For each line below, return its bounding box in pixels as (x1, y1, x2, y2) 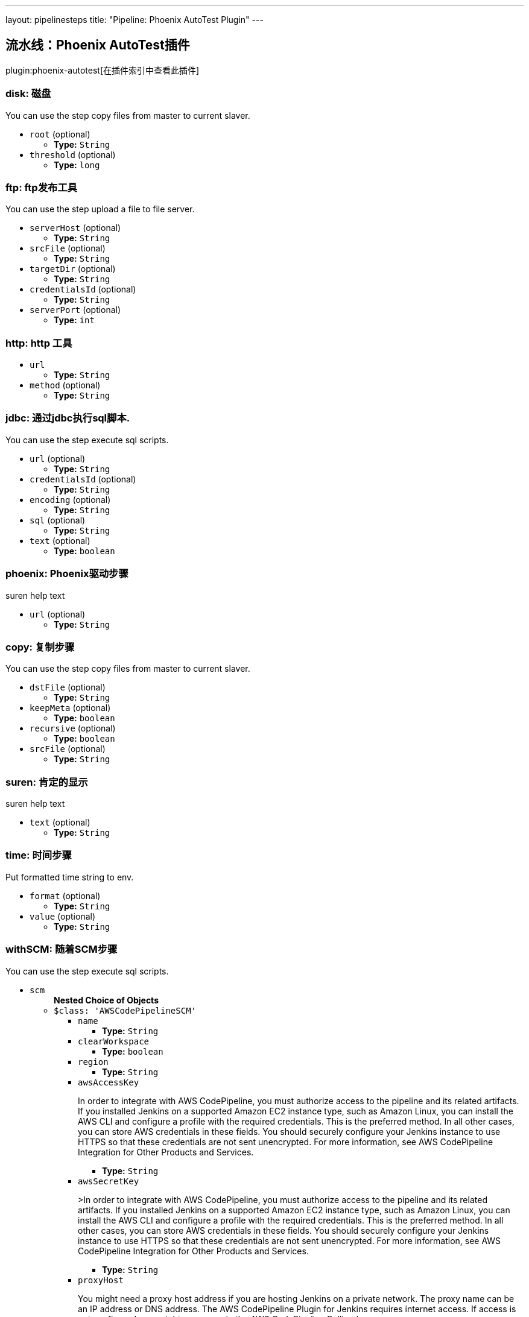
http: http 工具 (5, 336, 72, 349)
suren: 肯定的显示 (5, 775, 88, 788)
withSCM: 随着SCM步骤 (5, 943, 118, 956)
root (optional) (30, 128, 90, 139)
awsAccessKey (78, 1077, 139, 1087)
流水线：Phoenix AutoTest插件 (5, 37, 190, 53)
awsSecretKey (78, 1176, 139, 1186)
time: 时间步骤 (5, 849, 72, 862)
